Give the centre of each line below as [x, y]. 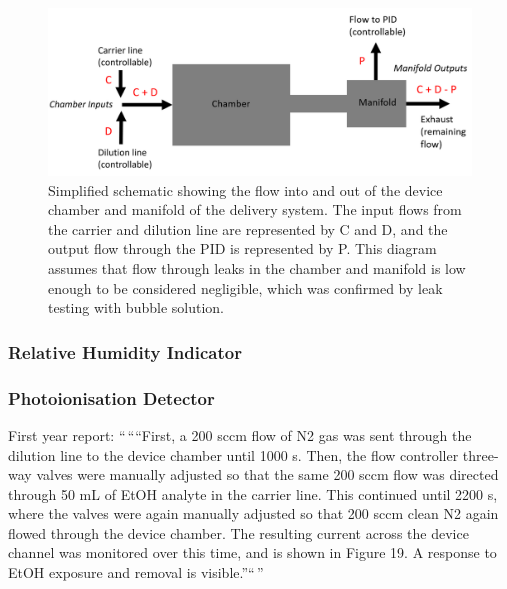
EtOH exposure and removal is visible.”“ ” [136, 572]
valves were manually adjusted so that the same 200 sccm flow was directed [267, 474]
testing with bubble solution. [136, 307]
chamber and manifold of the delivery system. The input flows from [255, 209]
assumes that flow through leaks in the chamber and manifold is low [257, 268]
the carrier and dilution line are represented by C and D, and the [248, 228]
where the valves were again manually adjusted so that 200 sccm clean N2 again [253, 513]
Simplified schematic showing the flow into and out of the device [245, 189]
